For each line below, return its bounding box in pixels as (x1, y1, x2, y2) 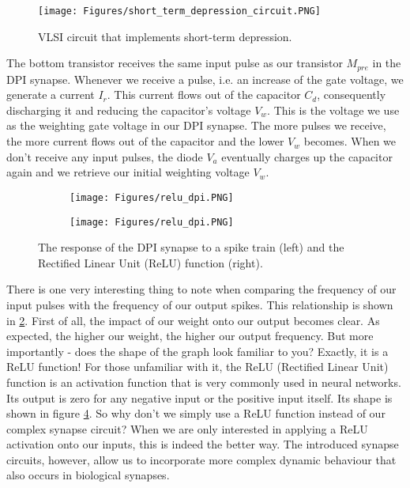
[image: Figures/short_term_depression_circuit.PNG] (38, 6, 321, 17)
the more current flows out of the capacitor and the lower (6, 133, 284, 149)
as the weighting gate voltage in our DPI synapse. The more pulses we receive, (6, 117, 386, 134)
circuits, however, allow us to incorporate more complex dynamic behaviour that (6, 451, 397, 467)
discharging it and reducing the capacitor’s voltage (6, 101, 251, 118)
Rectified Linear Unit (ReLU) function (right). (38, 254, 263, 270)
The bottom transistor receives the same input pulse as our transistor (6, 55, 343, 71)
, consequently (317, 86, 386, 103)
